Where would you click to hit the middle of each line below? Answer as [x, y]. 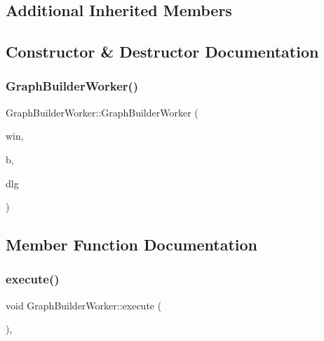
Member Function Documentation [132, 245]
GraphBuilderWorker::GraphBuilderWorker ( [102, 112]
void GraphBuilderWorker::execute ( [84, 305]
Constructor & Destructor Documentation [162, 52]
